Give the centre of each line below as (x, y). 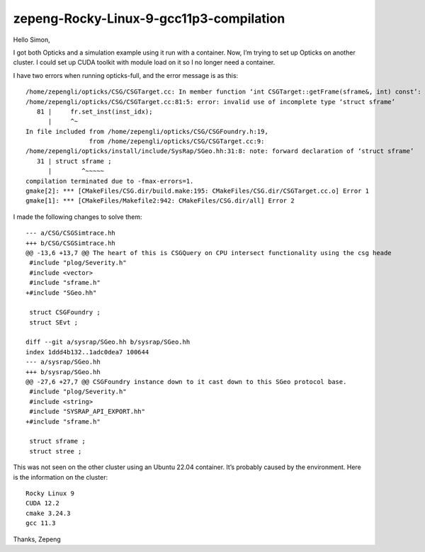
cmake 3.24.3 (48, 513)
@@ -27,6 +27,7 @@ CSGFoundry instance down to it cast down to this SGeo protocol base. (186, 382)
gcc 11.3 (41, 523)
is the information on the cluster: (61, 477)
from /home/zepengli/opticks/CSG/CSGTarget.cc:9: (177, 141)
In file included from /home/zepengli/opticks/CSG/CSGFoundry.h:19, (147, 131)
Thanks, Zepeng (37, 539)
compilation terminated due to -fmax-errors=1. (110, 181)
